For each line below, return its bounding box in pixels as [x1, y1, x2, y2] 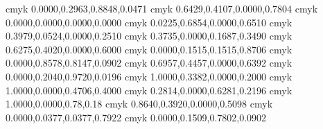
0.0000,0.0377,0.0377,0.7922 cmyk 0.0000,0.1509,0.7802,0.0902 [6, 110, 267, 124]
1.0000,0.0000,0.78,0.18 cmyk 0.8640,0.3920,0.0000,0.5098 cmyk [6, 96, 273, 111]
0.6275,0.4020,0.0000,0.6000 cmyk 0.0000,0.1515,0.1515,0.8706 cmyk [6, 42, 293, 56]
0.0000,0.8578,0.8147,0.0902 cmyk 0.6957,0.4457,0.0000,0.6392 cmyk [6, 55, 293, 70]
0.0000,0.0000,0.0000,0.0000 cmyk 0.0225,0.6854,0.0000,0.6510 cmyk [6, 15, 293, 29]
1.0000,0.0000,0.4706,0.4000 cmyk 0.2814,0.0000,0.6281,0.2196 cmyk [6, 83, 293, 97]
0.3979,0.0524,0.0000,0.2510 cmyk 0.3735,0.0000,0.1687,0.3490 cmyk [6, 28, 293, 43]
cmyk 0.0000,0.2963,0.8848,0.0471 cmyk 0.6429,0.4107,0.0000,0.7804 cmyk [6, 1, 318, 15]
